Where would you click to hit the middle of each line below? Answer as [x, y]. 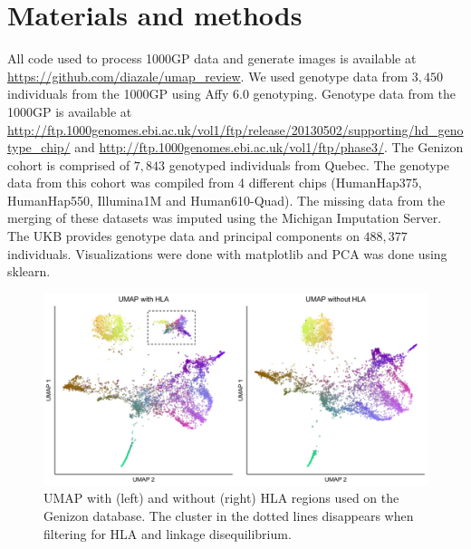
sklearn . [29, 271]
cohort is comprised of [69, 164]
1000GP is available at [70, 111]
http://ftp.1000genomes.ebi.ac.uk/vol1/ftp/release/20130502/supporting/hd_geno [235, 129]
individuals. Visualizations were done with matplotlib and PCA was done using [227, 253]
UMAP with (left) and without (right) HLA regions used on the [221, 498]
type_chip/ [39, 147]
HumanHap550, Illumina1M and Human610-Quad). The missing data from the [226, 200]
